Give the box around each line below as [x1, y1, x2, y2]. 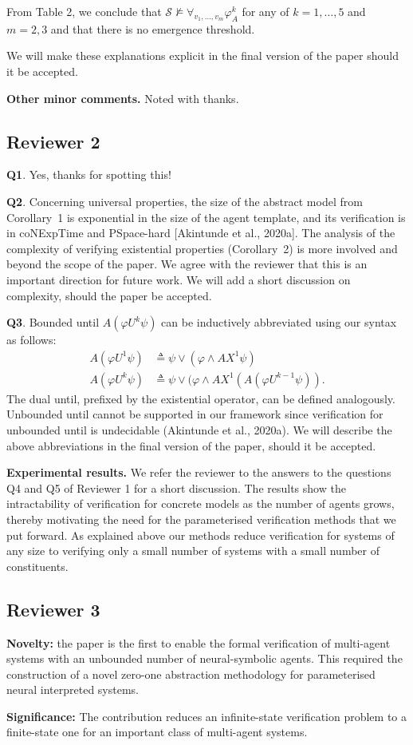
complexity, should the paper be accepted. [6, 287, 212, 303]
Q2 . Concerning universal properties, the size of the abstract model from [6, 192, 363, 209]
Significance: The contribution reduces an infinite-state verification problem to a [6, 707, 407, 724]
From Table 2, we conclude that [6, 3, 162, 19]
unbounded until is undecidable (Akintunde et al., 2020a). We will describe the [6, 421, 392, 438]
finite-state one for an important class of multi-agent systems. [6, 723, 308, 740]
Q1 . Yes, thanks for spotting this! [6, 166, 171, 183]
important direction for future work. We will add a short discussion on [6, 271, 351, 287]
